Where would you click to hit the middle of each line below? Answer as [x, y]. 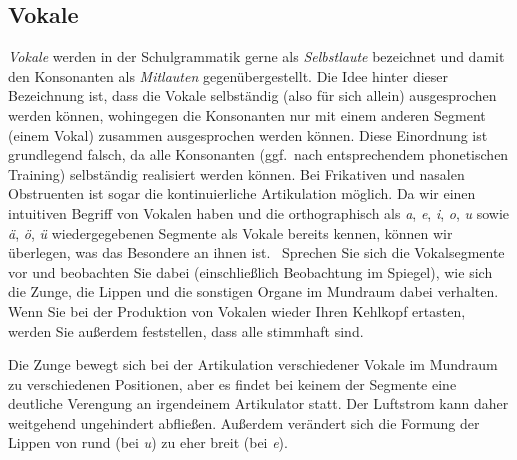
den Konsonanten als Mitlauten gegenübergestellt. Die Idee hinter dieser [228, 75]
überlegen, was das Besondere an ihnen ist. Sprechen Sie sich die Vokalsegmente [256, 252]
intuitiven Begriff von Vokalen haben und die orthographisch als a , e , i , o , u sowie [259, 212]
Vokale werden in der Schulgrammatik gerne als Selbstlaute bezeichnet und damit [256, 56]
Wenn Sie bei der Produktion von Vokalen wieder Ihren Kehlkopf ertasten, [237, 310]
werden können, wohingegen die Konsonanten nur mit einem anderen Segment [247, 114]
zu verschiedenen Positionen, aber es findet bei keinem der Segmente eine [232, 383]
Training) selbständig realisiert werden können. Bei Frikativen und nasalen [236, 173]
